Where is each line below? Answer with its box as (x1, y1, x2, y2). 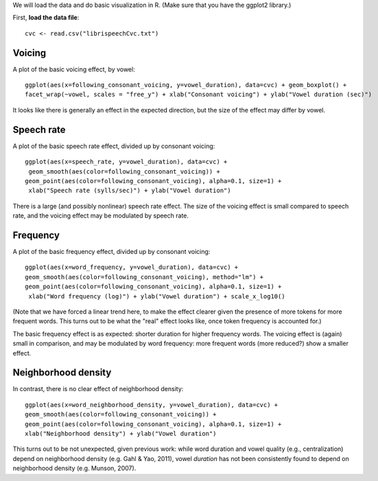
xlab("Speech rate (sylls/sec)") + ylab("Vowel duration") (28, 187, 231, 195)
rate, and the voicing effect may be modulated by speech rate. (12, 211, 189, 220)
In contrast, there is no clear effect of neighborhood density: (12, 385, 184, 393)
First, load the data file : (12, 14, 80, 22)
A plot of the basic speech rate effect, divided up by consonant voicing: (12, 141, 215, 150)
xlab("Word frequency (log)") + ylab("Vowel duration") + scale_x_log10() (28, 292, 285, 300)
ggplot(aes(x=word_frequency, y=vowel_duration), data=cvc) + (25, 263, 239, 271)
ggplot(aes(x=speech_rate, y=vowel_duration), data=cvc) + (25, 158, 228, 166)
